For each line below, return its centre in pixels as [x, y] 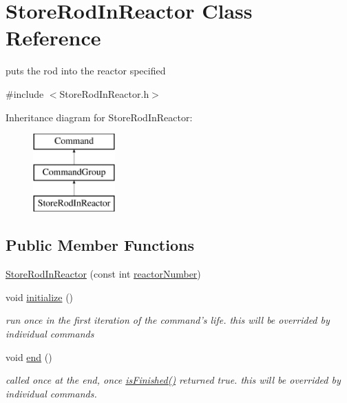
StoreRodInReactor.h [104, 93]
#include [25, 93]
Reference [53, 38]
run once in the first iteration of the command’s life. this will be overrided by [168, 320]
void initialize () [40, 297]
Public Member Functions [100, 245]
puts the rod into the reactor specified [86, 71]
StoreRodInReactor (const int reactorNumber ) [103, 274]
